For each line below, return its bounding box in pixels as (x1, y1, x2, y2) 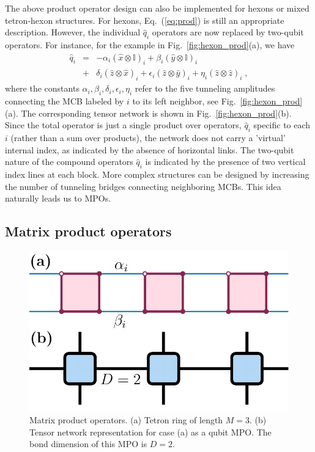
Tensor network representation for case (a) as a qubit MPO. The (29, 425, 272, 438)
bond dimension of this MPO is (29, 437, 147, 450)
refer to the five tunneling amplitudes (135, 82, 275, 95)
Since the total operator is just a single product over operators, (5, 118, 242, 131)
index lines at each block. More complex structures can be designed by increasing (5, 168, 309, 180)
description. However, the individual (5, 26, 141, 38)
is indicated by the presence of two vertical (145, 155, 306, 168)
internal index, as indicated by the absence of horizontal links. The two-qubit (5, 143, 294, 156)
